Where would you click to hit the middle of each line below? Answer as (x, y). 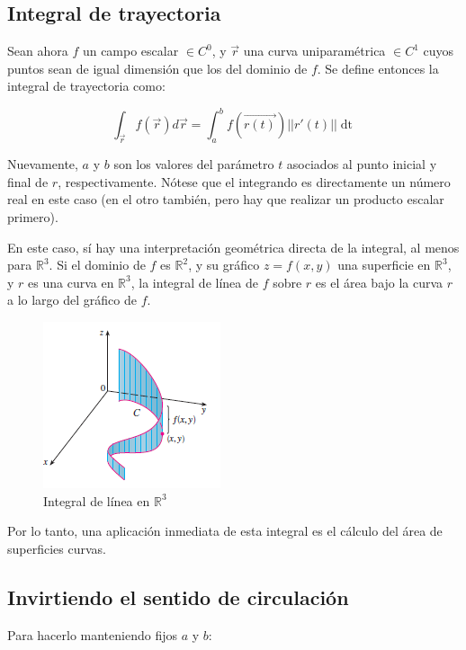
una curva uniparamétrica (314, 51)
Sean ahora (38, 51)
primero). (33, 217)
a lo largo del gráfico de (72, 300)
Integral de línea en (97, 500)
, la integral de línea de (194, 282)
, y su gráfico (224, 265)
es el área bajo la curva (379, 282)
